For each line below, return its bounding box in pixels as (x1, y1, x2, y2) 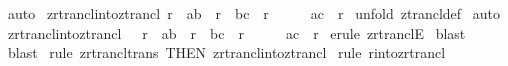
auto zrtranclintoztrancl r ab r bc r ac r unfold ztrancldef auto (7, 3, 500, 23)
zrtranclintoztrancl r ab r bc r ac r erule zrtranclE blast (7, 22, 466, 43)
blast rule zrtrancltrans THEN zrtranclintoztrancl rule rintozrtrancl (7, 42, 446, 63)
